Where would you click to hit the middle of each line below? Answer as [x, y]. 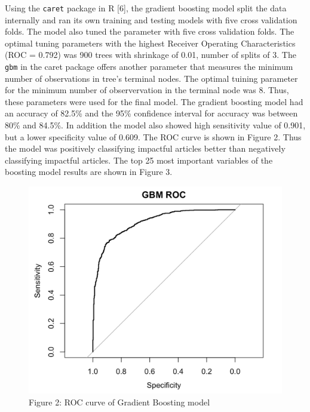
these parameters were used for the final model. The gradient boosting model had [154, 101]
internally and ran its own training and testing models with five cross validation [151, 19]
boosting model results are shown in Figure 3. [89, 172]
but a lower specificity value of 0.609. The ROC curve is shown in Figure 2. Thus [153, 136]
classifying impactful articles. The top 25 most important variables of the [139, 160]
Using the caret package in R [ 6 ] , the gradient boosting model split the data [146, 8]
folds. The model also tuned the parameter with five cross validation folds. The [150, 31]
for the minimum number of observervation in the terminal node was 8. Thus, [147, 90]
